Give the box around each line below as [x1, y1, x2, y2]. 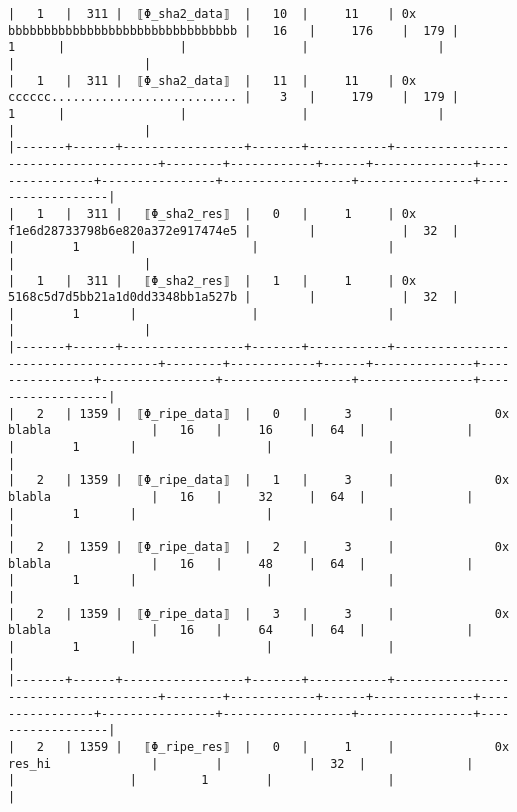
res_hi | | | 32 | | [8, 756, 474, 771]
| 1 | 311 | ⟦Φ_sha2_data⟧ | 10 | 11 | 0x [8, 7, 417, 21]
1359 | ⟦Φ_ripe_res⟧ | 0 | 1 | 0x [79, 739, 510, 754]
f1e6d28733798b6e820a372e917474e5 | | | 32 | [8, 223, 460, 238]
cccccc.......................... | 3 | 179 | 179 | [8, 90, 460, 105]
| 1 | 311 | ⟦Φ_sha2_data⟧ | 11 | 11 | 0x [8, 73, 417, 88]
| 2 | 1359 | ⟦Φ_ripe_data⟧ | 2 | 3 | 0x [8, 540, 510, 554]
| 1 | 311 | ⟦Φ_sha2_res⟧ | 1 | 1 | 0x [8, 273, 417, 288]
